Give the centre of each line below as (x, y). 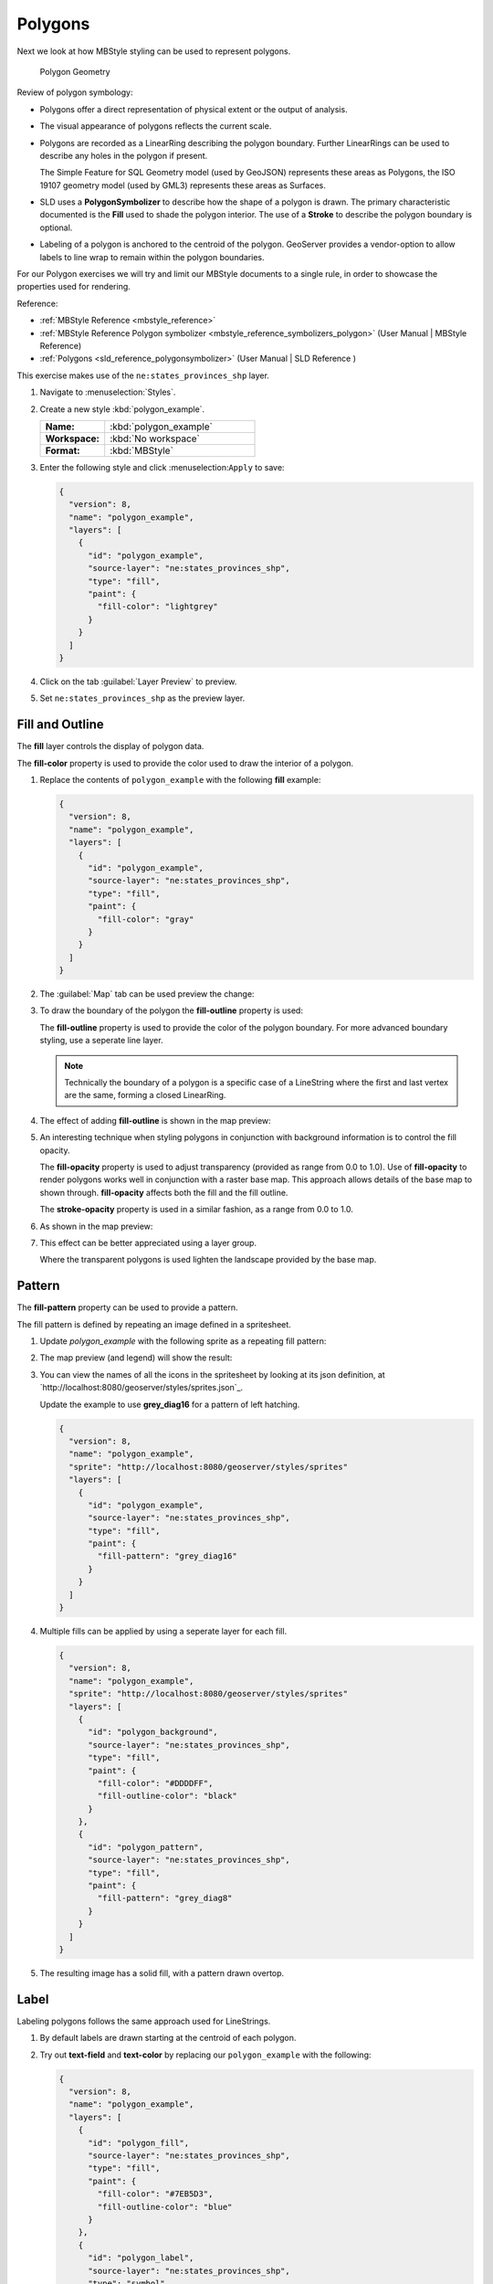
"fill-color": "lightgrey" (157, 607)
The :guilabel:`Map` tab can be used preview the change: (147, 994)
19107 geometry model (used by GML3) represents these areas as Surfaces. (183, 185)
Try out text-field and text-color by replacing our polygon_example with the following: (205, 2055)
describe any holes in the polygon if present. (124, 155)
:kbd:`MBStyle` (142, 450)
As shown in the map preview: (96, 1226)
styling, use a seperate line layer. (101, 1041)
